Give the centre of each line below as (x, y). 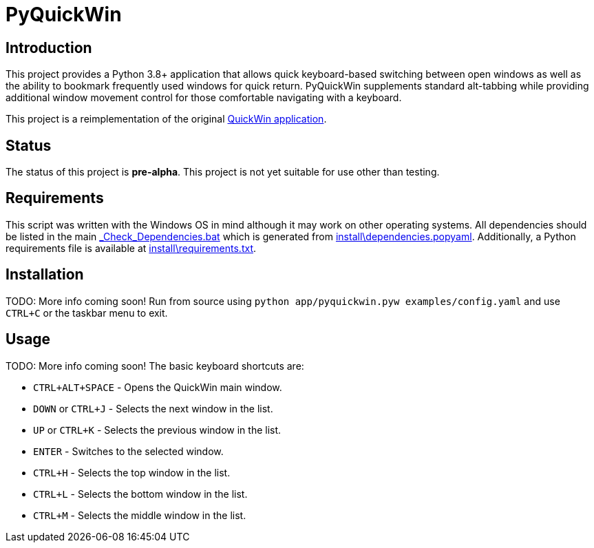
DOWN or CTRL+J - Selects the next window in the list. (153, 408)
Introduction (49, 48)
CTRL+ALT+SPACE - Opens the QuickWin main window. (158, 387)
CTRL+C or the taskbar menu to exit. (87, 313)
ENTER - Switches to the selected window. (128, 451)
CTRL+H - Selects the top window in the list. (132, 472)
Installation (45, 275)
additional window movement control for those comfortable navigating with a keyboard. (204, 98)
